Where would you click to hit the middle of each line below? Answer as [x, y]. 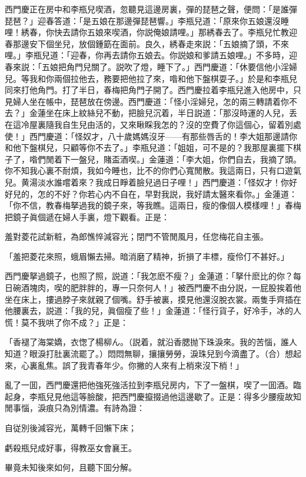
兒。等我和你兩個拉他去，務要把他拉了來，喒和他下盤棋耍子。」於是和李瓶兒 [151, 78]
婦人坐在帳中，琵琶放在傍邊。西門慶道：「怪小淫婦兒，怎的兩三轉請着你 [151, 101]
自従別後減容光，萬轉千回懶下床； [71, 428]
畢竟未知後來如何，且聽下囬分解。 [71, 467]
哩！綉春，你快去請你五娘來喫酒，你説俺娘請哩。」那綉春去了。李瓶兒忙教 [147, 32]
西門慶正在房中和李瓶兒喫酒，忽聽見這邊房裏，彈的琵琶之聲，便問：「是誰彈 [151, 9]
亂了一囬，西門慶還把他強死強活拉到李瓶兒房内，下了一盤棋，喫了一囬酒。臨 [153, 385]
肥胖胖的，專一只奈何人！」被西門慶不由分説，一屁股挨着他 [186, 288]
